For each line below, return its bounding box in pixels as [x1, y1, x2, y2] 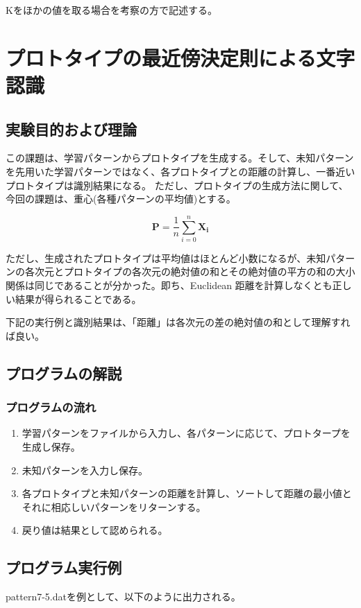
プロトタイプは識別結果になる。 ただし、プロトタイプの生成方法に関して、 [6, 177, 349, 192]
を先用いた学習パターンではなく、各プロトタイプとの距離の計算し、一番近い [6, 164, 355, 178]
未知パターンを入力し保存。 [22, 462, 149, 477]
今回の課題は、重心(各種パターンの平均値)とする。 [6, 191, 236, 206]
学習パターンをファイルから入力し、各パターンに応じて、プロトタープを [22, 426, 351, 440]
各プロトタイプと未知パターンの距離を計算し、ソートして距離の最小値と [22, 486, 352, 501]
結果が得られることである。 [15, 291, 142, 306]
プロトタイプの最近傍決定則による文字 [6, 43, 355, 71]
